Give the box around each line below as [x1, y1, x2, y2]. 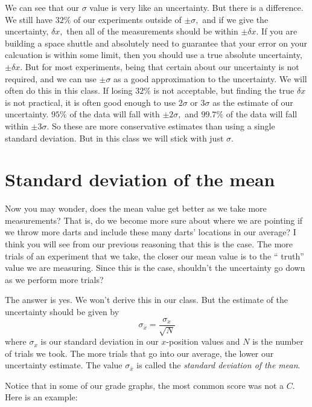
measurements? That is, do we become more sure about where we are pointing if [5, 213, 303, 226]
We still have [5, 13, 53, 25]
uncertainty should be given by [5, 305, 119, 317]
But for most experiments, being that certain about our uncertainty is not [25, 60, 299, 73]
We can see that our [5, 1, 79, 13]
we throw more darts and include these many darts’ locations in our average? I [5, 226, 296, 238]
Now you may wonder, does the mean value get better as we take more [5, 202, 267, 215]
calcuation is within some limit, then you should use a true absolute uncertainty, [5, 48, 302, 61]
